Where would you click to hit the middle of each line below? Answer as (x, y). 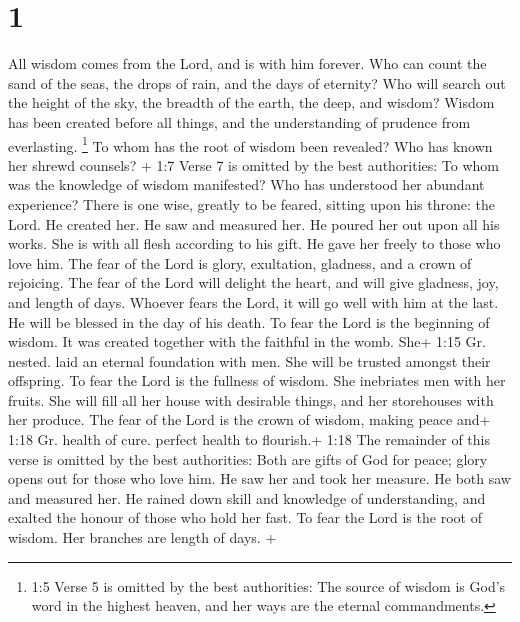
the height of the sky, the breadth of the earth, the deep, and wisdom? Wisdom (251, 102)
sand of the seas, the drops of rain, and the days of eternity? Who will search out (257, 82)
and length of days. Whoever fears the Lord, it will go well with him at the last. (253, 301)
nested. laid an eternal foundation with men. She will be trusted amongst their (249, 360)
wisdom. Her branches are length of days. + (142, 537)
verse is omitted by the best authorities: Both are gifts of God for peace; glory (248, 458)
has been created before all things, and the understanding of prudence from (239, 121)
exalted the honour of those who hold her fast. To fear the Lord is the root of (245, 517)
